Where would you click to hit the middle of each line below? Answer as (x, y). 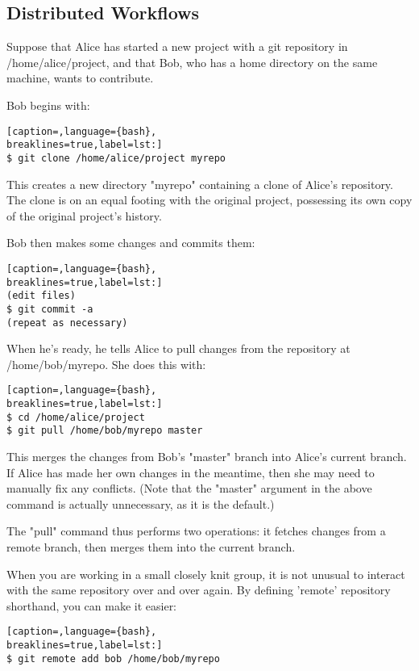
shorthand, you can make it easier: (92, 605)
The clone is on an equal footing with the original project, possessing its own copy (209, 200)
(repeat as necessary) (67, 323)
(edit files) (41, 296)
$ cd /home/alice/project (76, 417)
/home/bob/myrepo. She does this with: (106, 364)
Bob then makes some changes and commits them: (131, 243)
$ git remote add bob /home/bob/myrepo (113, 658)
